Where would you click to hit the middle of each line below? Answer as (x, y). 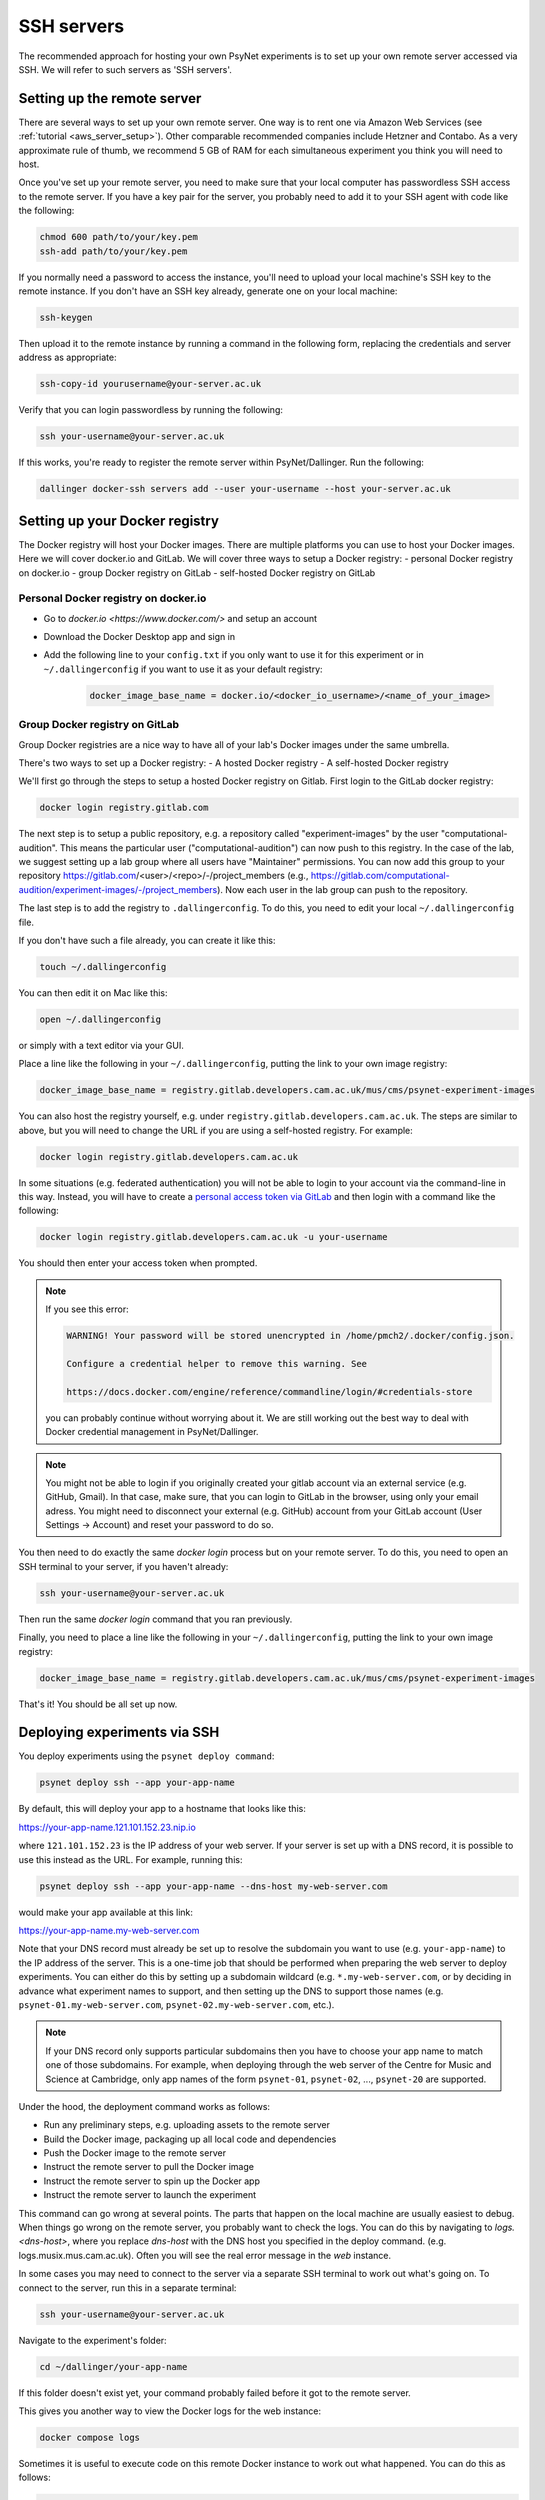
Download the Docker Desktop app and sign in (139, 637)
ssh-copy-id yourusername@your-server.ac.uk (150, 384)
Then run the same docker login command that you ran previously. (155, 1619)
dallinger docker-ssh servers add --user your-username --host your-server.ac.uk (245, 489)
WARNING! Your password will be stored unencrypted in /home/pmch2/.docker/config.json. (290, 1336)
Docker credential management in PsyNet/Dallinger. (152, 1432)
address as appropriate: (67, 357)
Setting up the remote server (110, 98)
